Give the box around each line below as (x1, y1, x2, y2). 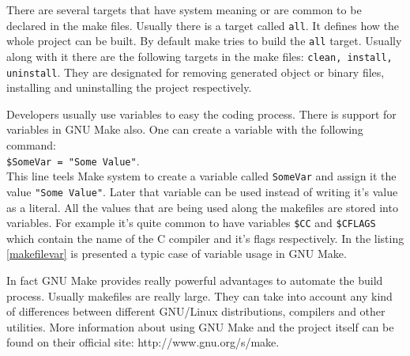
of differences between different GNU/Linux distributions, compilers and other (6, 303, 386, 320)
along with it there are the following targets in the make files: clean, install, (6, 47, 393, 64)
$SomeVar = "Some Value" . (6, 152, 140, 169)
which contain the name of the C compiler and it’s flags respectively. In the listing (6, 229, 404, 246)
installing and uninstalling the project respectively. (6, 79, 252, 96)
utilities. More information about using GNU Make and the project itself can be (6, 318, 394, 335)
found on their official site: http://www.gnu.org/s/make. (6, 334, 280, 350)
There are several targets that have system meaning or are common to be (6, 2, 362, 17)
